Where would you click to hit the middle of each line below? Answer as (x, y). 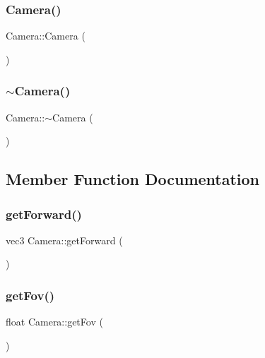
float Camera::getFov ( (54, 322)
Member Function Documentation (133, 179)
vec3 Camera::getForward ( (64, 240)
